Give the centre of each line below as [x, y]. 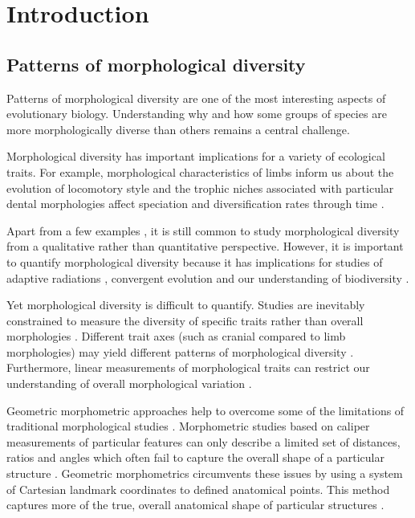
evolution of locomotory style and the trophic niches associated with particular [200, 188]
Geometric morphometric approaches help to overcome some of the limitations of [205, 410]
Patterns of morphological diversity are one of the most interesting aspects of [196, 98]
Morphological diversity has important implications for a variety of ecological [196, 156]
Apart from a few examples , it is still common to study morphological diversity [203, 230]
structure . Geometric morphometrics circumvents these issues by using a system [205, 473]
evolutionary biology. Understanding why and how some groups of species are [197, 114]
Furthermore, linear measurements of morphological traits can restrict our [188, 367]
